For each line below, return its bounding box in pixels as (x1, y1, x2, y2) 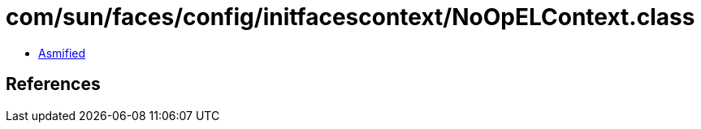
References (6, 74, 101, 95)
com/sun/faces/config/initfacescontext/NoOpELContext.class (6, 3, 695, 31)
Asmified (38, 45, 86, 60)
